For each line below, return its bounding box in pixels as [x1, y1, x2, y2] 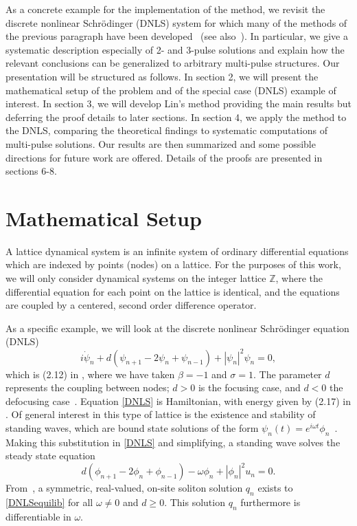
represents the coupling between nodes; [5, 380, 170, 395]
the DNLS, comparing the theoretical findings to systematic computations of [5, 123, 327, 138]
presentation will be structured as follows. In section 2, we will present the [5, 69, 319, 83]
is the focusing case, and [198, 380, 301, 395]
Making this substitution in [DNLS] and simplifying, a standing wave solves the [5, 435, 341, 449]
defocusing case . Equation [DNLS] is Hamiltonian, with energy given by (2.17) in [5, 393, 351, 408]
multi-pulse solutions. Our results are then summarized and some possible [5, 136, 316, 151]
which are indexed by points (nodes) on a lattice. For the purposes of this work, [5, 257, 341, 272]
